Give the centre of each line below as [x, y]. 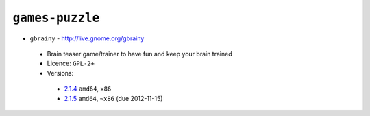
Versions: [60, 73]
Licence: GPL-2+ [71, 63]
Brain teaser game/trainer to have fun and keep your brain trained [139, 54]
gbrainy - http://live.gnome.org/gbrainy [87, 38]
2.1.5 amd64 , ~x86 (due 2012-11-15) [113, 98]
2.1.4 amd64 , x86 [88, 89]
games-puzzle [56, 18]
